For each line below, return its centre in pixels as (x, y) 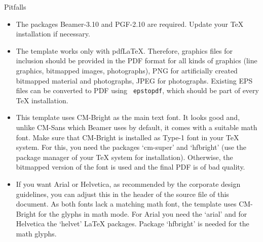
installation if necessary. (53, 34)
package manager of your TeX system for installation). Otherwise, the (124, 157)
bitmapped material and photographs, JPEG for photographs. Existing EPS (134, 80)
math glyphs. (36, 233)
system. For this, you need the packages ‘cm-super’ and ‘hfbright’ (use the (131, 147)
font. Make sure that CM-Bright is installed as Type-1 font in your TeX (127, 137)
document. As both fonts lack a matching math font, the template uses (126, 204)
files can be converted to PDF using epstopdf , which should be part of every (137, 90)
